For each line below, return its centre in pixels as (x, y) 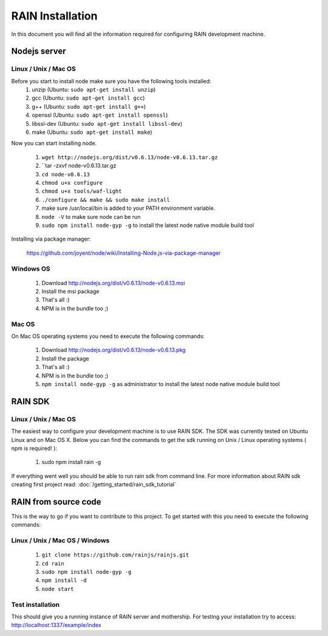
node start (58, 589)
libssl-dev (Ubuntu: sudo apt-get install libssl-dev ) (107, 123)
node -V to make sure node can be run (91, 216)
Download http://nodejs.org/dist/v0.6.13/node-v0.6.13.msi (113, 283)
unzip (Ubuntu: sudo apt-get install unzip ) (94, 90)
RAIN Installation (54, 16)
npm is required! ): (34, 448)
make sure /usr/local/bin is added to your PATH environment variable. (128, 208)
